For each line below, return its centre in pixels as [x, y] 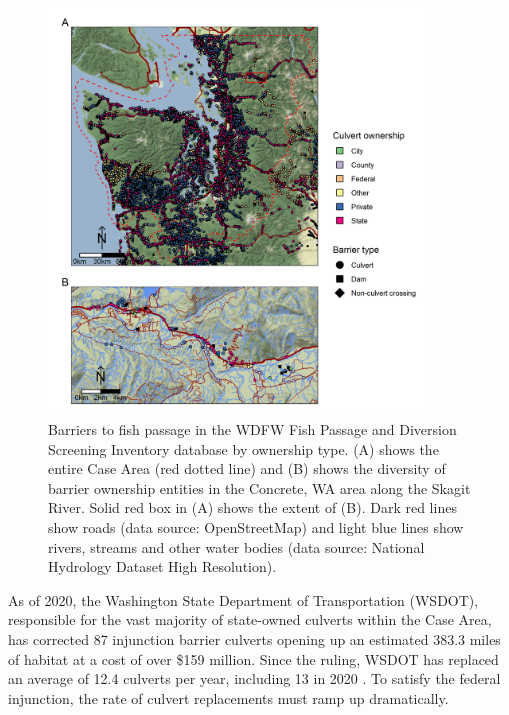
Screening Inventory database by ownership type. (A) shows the [243, 448]
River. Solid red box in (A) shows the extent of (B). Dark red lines [252, 507]
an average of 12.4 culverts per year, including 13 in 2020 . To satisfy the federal [254, 678]
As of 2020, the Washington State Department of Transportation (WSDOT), [243, 599]
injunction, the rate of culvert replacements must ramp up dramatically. [228, 697]
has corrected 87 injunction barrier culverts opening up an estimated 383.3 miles [254, 638]
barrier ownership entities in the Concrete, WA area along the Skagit [259, 487]
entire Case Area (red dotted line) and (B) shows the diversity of [247, 468]
